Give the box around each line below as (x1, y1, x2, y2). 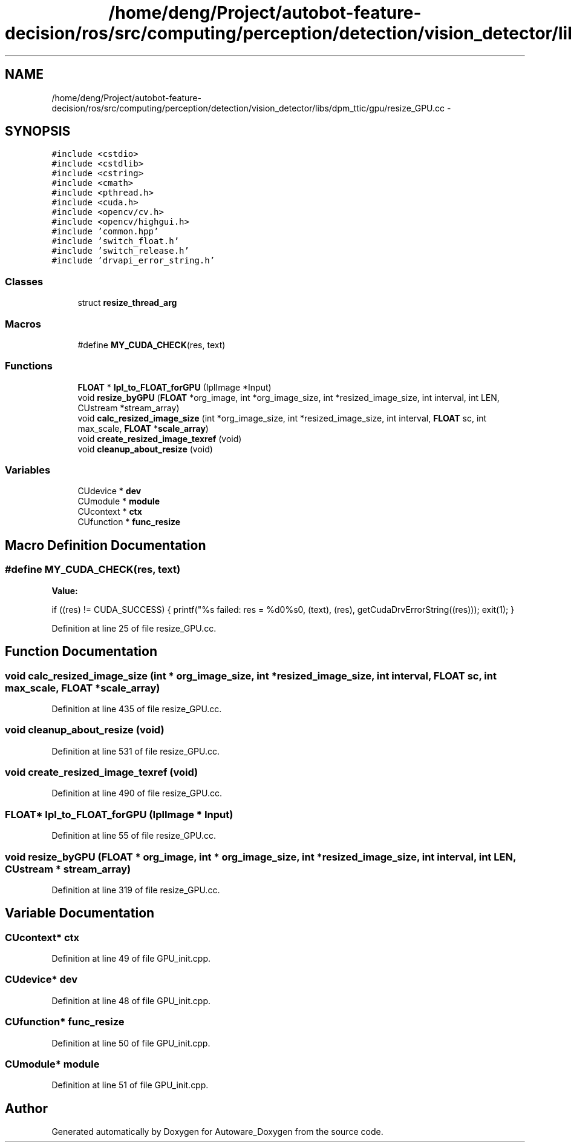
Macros (5, 317, 41, 330)
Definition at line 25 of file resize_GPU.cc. (51, 623, 217, 633)
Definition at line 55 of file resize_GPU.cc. (51, 830, 217, 841)
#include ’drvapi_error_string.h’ (51, 256, 215, 266)
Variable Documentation (5, 905, 155, 921)
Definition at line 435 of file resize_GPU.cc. (51, 703, 222, 714)
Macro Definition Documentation (5, 537, 206, 553)
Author (5, 1100, 48, 1116)
